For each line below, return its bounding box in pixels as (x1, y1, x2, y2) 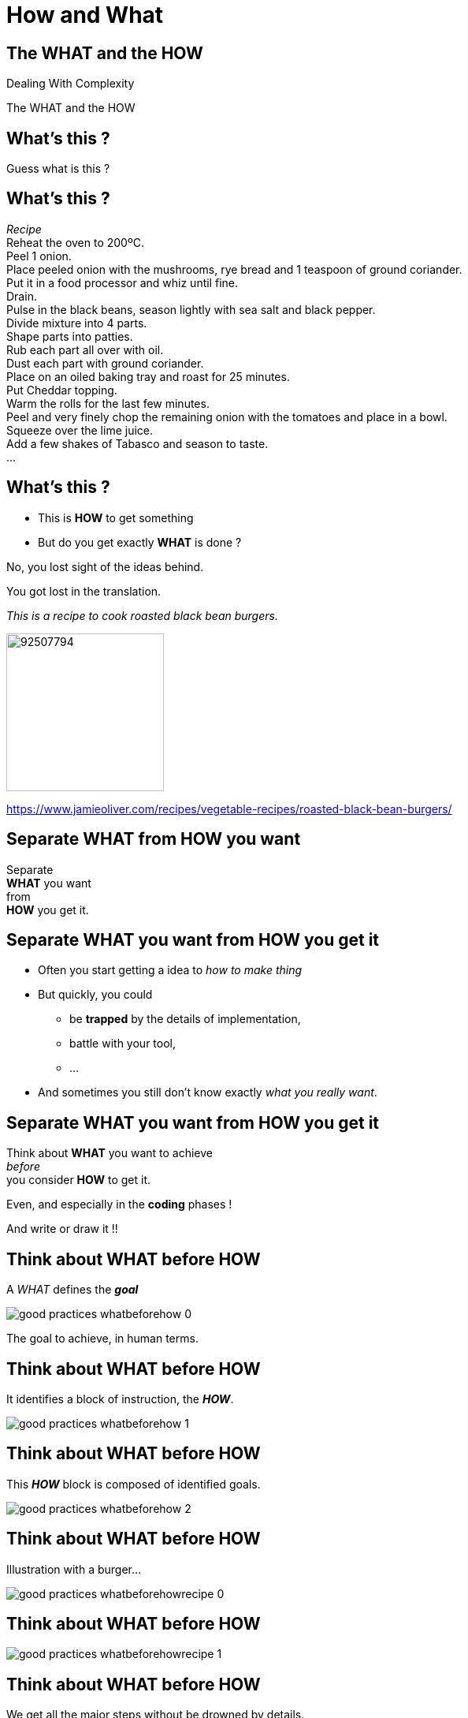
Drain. (6, 289, 37, 303)
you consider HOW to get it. (6, 1173, 151, 1187)
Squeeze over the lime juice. (6, 423, 154, 437)
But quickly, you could (38, 988, 153, 1002)
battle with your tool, (69, 1036, 176, 1051)
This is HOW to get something (38, 510, 194, 525)
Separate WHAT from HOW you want (6, 829, 301, 850)
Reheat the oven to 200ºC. (6, 235, 144, 249)
